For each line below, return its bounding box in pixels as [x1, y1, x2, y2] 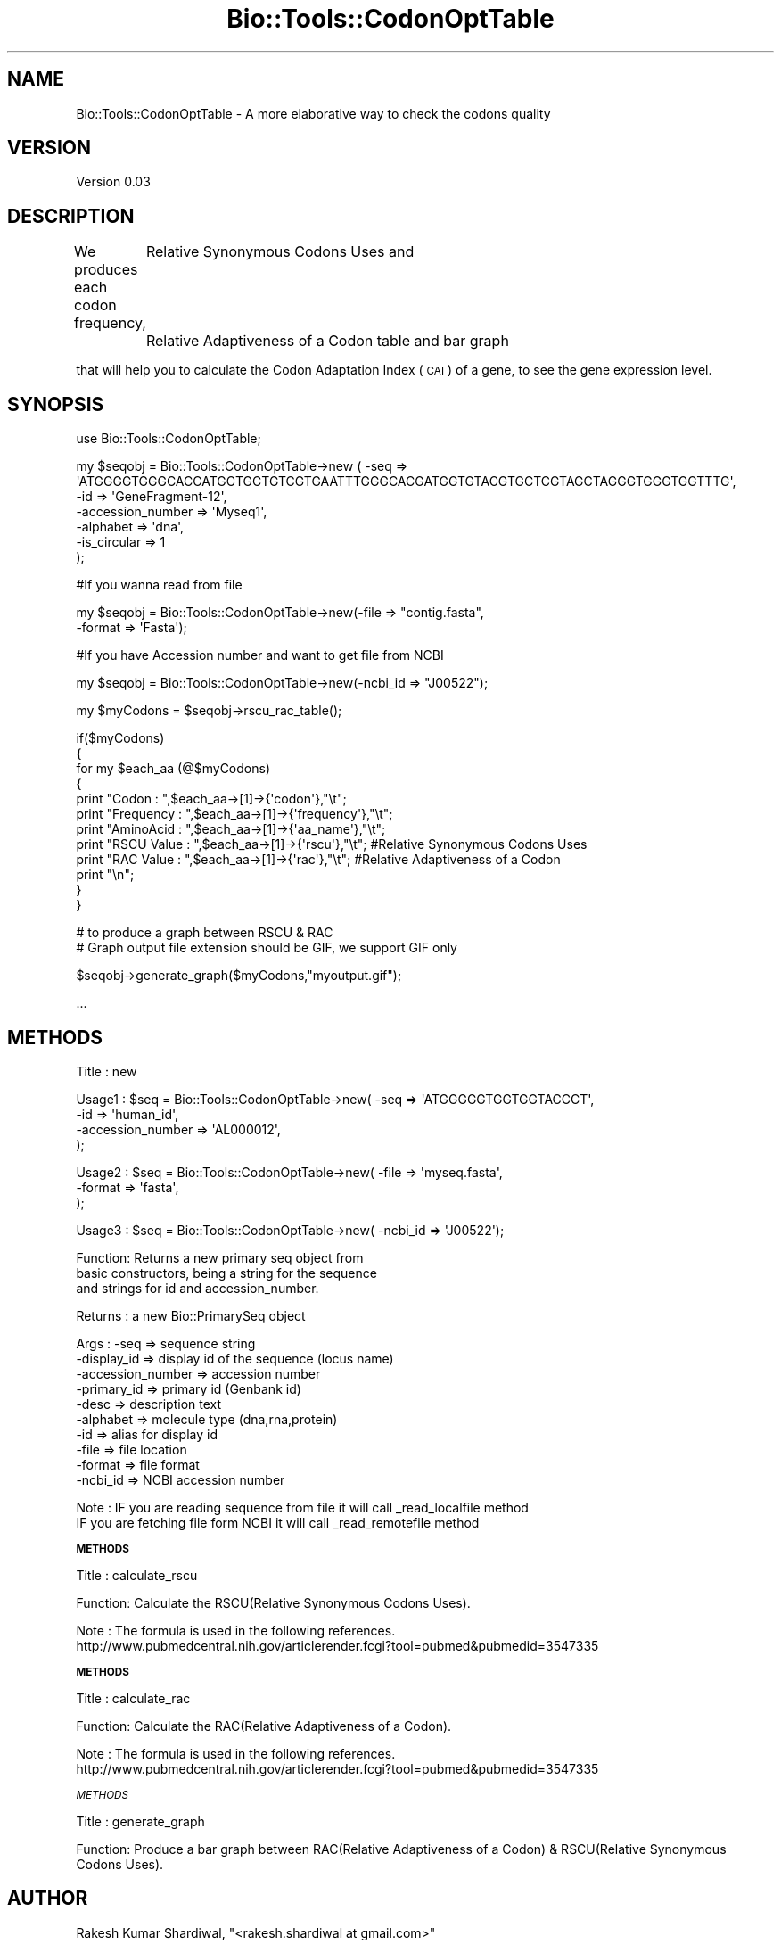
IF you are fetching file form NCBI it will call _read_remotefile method [76, 1514, 480, 1530]
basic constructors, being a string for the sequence [76, 1264, 377, 1281]
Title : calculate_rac [76, 1690, 191, 1706]
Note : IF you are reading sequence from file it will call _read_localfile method [76, 1499, 529, 1515]
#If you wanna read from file [76, 577, 243, 593]
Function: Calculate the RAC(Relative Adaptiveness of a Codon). [76, 1717, 452, 1734]
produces [74, 260, 138, 279]
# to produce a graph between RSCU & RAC [76, 925, 333, 941]
